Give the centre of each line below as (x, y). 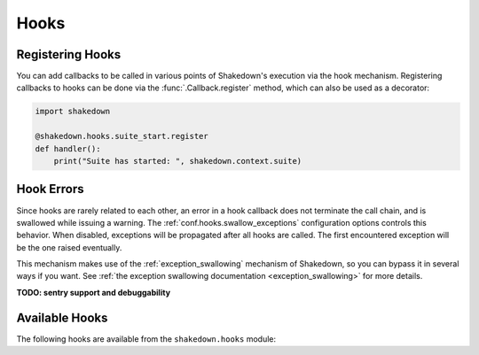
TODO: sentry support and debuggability (94, 292)
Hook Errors (50, 189)
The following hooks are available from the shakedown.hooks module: (146, 339)
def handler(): (68, 149)
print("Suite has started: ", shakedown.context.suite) (178, 161)
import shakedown (73, 112)
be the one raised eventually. (69, 247)
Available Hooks (62, 317)
